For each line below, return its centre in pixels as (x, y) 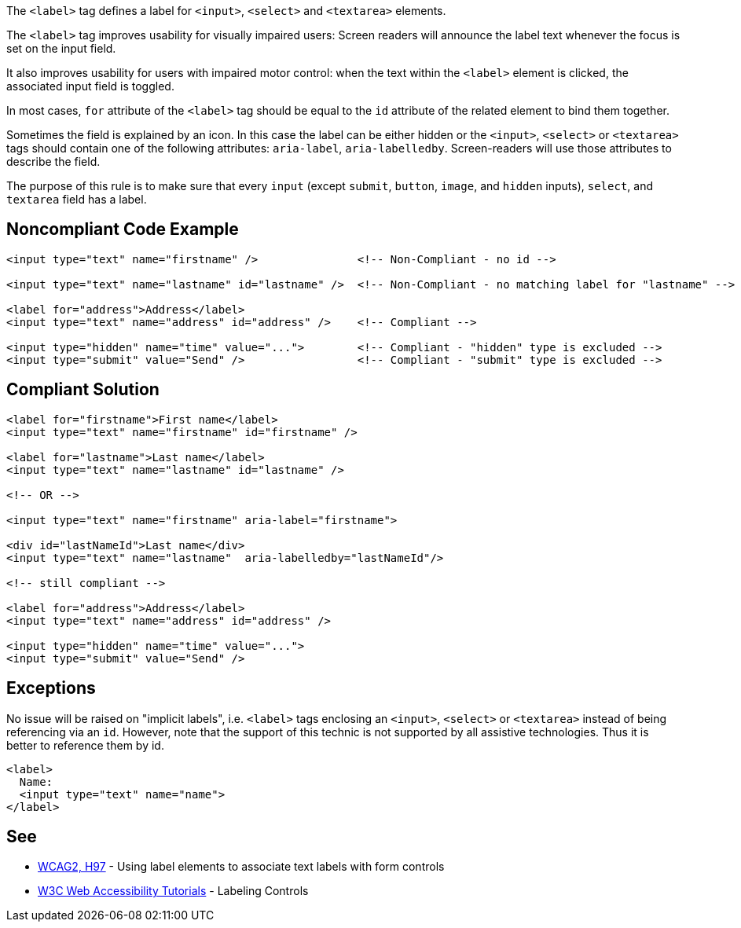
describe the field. (53, 161)
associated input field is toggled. (90, 86)
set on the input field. (61, 48)
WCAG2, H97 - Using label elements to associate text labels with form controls (241, 867)
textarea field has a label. (77, 199)
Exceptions (51, 688)
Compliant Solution (83, 390)
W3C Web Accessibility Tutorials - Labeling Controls (173, 891)
